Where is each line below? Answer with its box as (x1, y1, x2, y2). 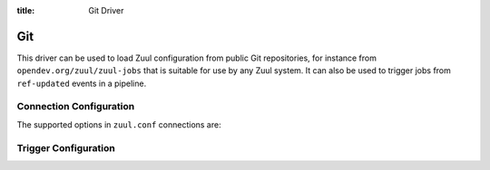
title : (16, 5, 35, 15)
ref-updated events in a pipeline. (16, 78, 147, 89)
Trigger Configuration (16, 141, 115, 154)
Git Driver (88, 5, 124, 15)
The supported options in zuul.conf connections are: (16, 118, 221, 130)
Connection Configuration (16, 100, 135, 113)
